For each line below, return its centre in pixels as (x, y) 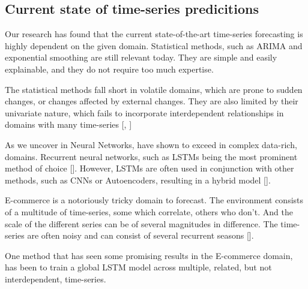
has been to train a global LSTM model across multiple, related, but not (138, 267)
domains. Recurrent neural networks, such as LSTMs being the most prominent (151, 156)
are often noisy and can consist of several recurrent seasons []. (140, 235)
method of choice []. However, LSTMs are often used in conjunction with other (149, 168)
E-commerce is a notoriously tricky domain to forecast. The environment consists (154, 200)
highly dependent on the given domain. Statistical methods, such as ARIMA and (154, 45)
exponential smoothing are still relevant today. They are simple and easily (141, 57)
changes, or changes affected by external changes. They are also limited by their (152, 101)
